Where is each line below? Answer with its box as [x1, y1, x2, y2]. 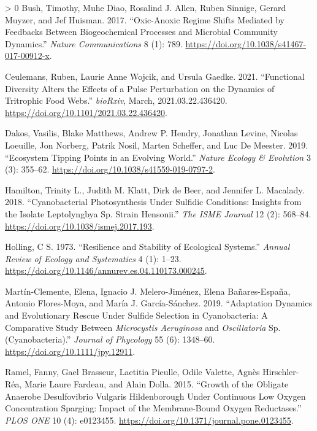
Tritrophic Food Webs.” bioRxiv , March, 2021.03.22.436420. [5, 94, 227, 107]
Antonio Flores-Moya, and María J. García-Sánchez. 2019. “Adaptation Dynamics [5, 297, 313, 309]
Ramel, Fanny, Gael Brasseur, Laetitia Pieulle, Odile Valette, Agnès [5, 365, 260, 378]
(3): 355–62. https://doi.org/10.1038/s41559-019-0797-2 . [5, 163, 215, 176]
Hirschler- [262, 365, 299, 378]
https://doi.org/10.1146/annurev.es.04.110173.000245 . [5, 264, 207, 277]
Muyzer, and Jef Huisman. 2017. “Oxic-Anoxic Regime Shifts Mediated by [5, 13, 285, 26]
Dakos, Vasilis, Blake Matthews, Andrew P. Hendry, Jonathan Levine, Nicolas [5, 126, 298, 139]
